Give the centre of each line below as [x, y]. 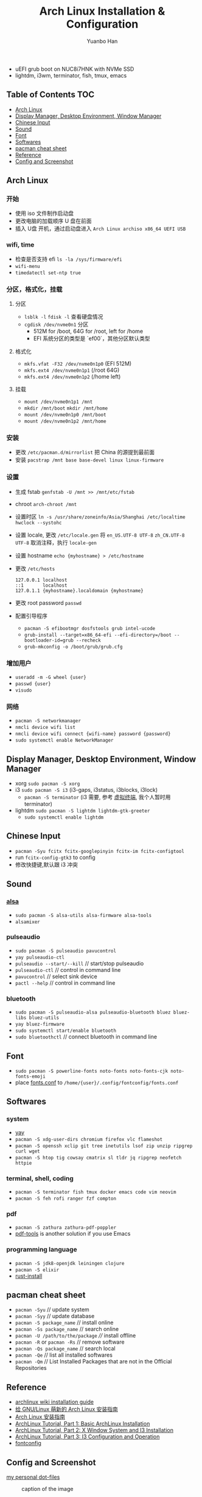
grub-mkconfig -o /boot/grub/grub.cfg [73, 647]
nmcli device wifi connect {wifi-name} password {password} [93, 734]
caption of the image [47, 1488]
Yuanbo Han [102, 41]
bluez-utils [44, 1018]
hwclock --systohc [38, 523]
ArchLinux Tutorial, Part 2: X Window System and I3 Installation [94, 1430]
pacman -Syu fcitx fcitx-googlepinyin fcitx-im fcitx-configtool [99, 851]
